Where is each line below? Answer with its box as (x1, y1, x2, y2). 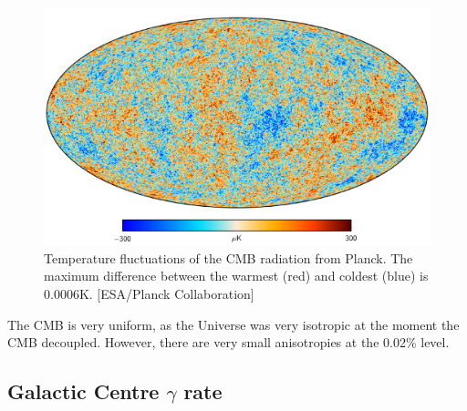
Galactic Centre (7, 377, 160, 406)
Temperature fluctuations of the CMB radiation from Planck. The (44, 248, 413, 267)
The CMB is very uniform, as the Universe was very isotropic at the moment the (7, 314, 460, 334)
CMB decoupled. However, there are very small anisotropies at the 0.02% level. (7, 333, 450, 352)
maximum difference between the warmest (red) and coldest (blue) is (44, 266, 429, 285)
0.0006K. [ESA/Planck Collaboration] (44, 284, 254, 303)
